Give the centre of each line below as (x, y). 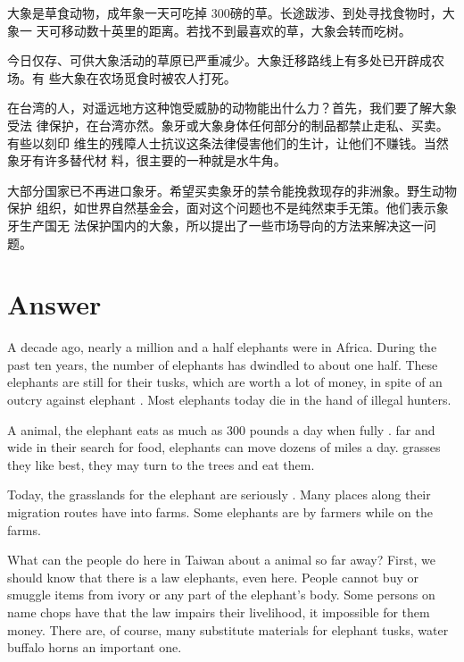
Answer (54, 304)
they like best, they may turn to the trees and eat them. (161, 464)
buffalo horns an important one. (95, 647)
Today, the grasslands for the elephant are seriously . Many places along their (219, 494)
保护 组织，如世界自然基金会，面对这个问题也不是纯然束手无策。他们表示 (222, 208)
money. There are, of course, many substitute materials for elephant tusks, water (228, 629)
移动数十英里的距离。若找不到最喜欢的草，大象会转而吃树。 (236, 30)
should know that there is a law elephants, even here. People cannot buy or (213, 577)
